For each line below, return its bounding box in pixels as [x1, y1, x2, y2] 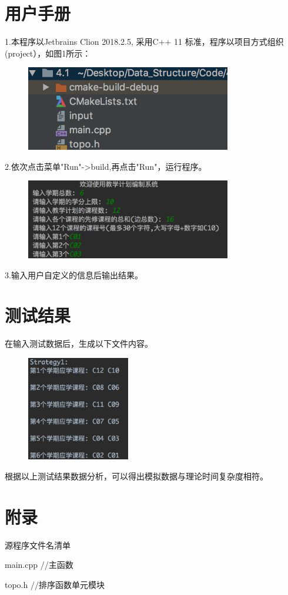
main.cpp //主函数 [5, 558, 73, 571]
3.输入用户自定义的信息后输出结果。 [5, 268, 143, 281]
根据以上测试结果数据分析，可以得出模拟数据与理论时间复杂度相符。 [5, 470, 268, 482]
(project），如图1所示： [5, 47, 91, 59]
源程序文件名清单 [5, 538, 71, 551]
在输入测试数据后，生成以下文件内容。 [5, 337, 153, 350]
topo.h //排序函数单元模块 [5, 578, 105, 590]
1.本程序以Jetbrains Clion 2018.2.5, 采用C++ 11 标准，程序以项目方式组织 [5, 35, 284, 48]
